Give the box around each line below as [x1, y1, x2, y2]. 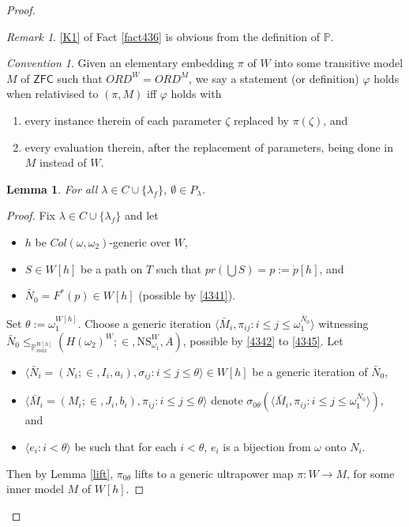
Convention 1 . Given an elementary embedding [6, 55, 235, 71]
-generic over [109, 233, 171, 250]
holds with [171, 85, 222, 102]
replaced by [233, 111, 290, 128]
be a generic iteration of [252, 363, 368, 379]
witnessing [318, 314, 369, 331]
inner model [6, 480, 64, 497]
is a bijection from [223, 439, 311, 454]
